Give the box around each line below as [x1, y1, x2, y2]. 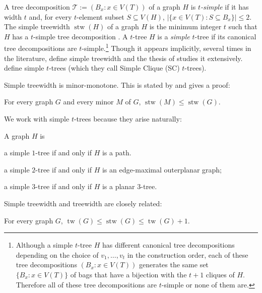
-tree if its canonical [194, 31, 256, 41]
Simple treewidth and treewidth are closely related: [4, 198, 162, 208]
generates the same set [139, 259, 209, 270]
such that [228, 21, 257, 32]
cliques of [206, 269, 235, 279]
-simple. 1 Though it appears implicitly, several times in [82, 41, 251, 53]
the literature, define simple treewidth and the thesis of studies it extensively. [4, 52, 243, 63]
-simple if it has [200, 2, 249, 12]
